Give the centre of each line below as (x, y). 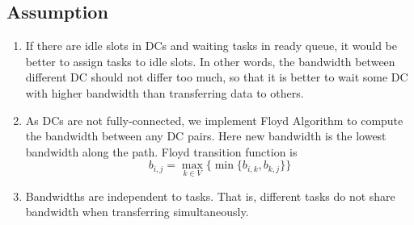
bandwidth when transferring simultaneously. (137, 212)
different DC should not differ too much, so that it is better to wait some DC (217, 77)
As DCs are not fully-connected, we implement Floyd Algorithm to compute (214, 120)
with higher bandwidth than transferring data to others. (165, 92)
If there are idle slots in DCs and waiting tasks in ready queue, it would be (211, 46)
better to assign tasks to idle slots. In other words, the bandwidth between (210, 61)
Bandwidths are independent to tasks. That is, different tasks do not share (210, 196)
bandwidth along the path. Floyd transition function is (161, 151)
